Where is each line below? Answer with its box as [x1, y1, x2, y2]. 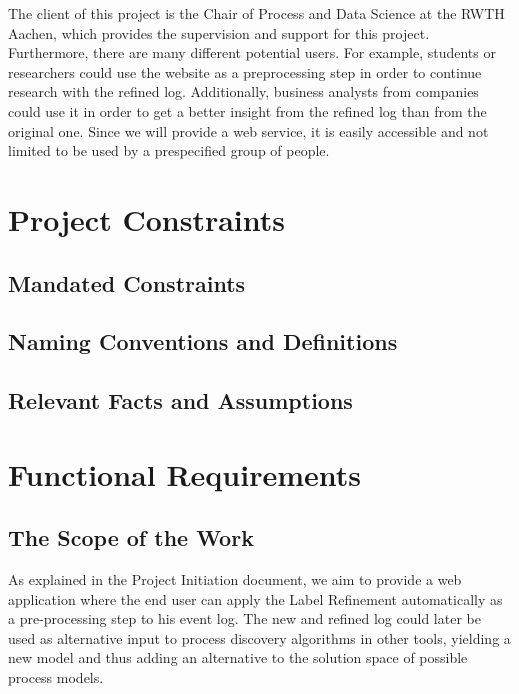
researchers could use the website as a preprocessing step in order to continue [8, 61, 482, 82]
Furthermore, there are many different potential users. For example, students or [8, 42, 496, 63]
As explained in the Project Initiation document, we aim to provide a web [8, 569, 462, 590]
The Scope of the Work [8, 522, 254, 553]
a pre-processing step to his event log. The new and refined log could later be [8, 608, 481, 629]
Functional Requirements [8, 453, 361, 494]
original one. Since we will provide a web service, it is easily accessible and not [8, 120, 489, 141]
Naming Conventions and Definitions [8, 326, 398, 357]
